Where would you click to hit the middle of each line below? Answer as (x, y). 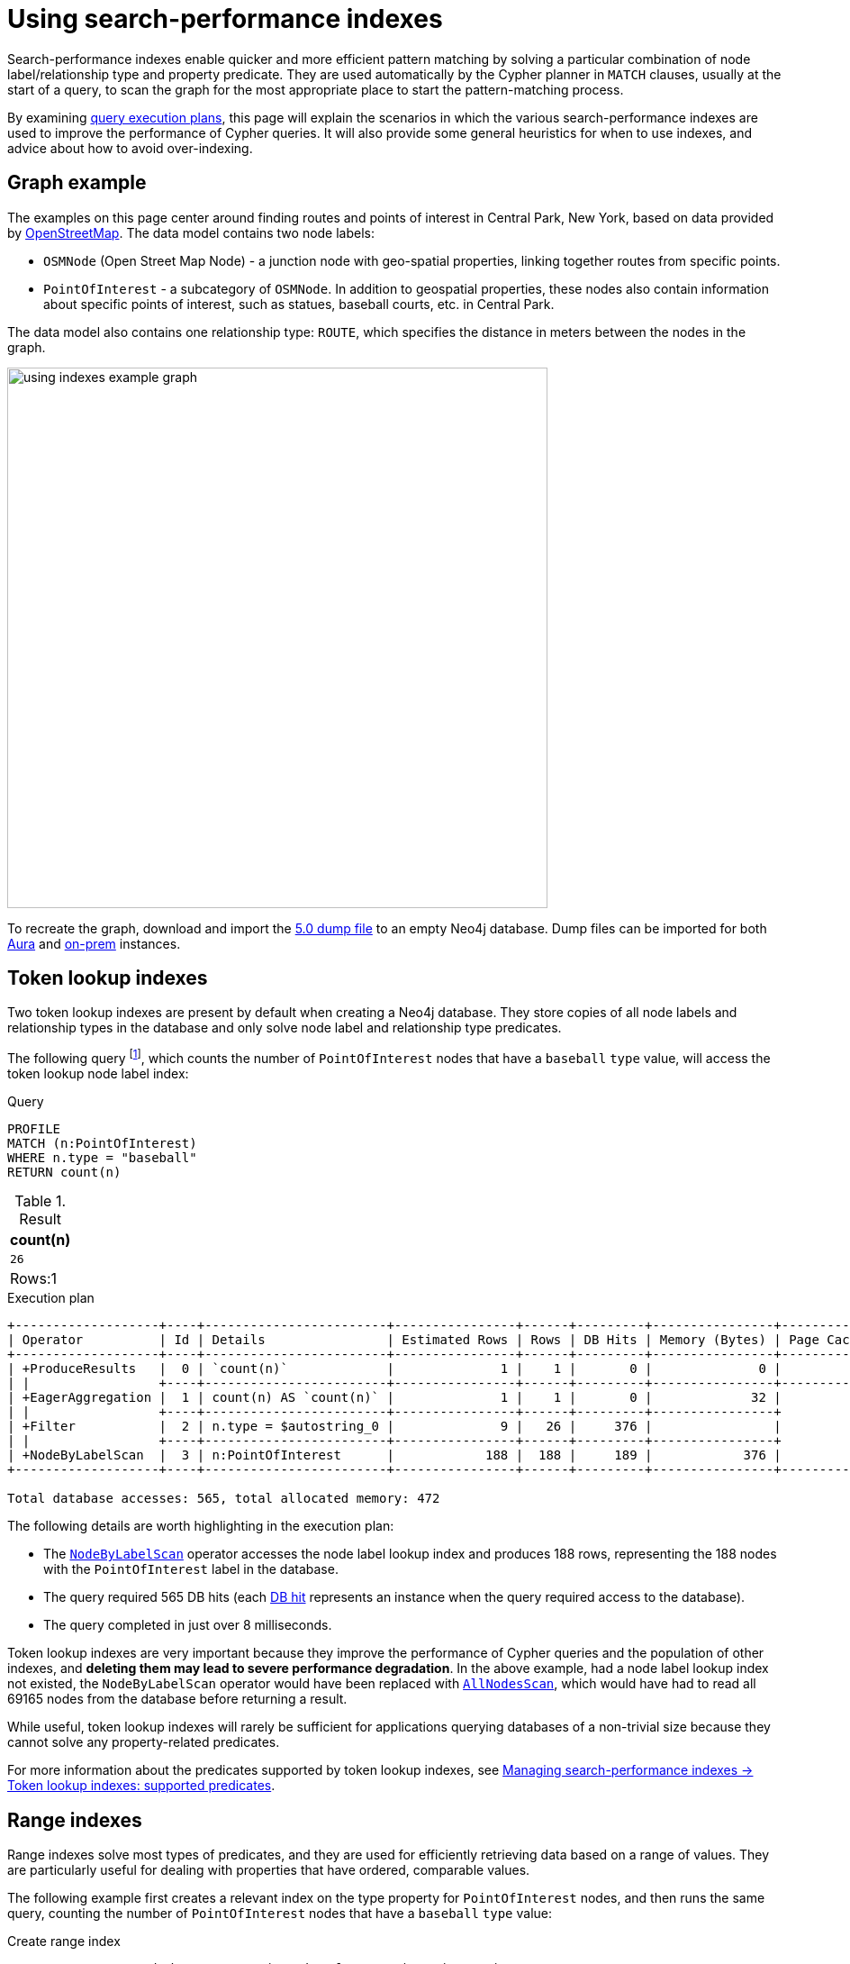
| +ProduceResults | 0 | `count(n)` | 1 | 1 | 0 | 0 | (394, 1369)
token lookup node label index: (98, 1074)
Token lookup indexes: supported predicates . (141, 1786)
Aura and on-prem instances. (94, 943)
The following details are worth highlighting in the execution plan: (201, 1526)
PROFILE (34, 1129)
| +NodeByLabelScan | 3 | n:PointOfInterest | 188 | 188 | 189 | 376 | (394, 1455)
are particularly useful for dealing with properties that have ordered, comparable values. (269, 1869)
